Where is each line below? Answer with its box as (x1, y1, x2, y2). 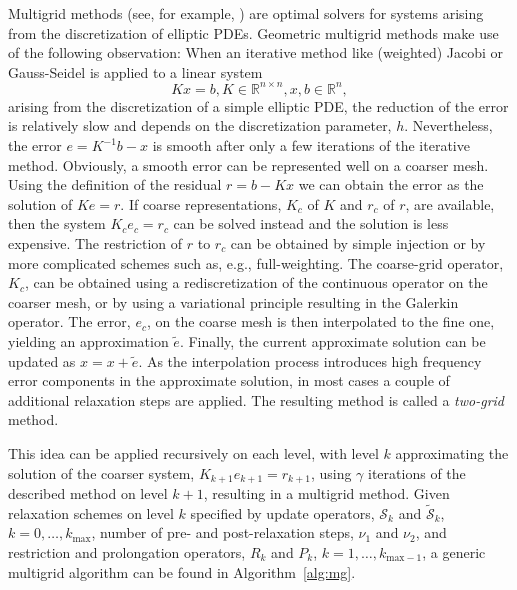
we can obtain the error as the (298, 174, 484, 195)
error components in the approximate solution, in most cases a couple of (8, 370, 450, 391)
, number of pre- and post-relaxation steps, (91, 522, 354, 543)
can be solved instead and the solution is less (173, 213, 449, 234)
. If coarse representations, (120, 193, 282, 214)
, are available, (405, 193, 495, 214)
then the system (8, 213, 106, 234)
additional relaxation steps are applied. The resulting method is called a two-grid (8, 389, 505, 410)
